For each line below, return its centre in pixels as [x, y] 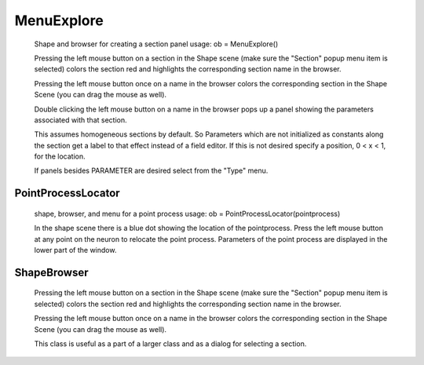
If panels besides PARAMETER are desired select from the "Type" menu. [151, 171]
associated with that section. [80, 120]
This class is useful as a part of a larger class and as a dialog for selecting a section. [170, 344]
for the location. [60, 156]
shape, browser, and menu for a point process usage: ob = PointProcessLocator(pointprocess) [187, 214]
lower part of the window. [75, 250]
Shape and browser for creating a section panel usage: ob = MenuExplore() [156, 44]
